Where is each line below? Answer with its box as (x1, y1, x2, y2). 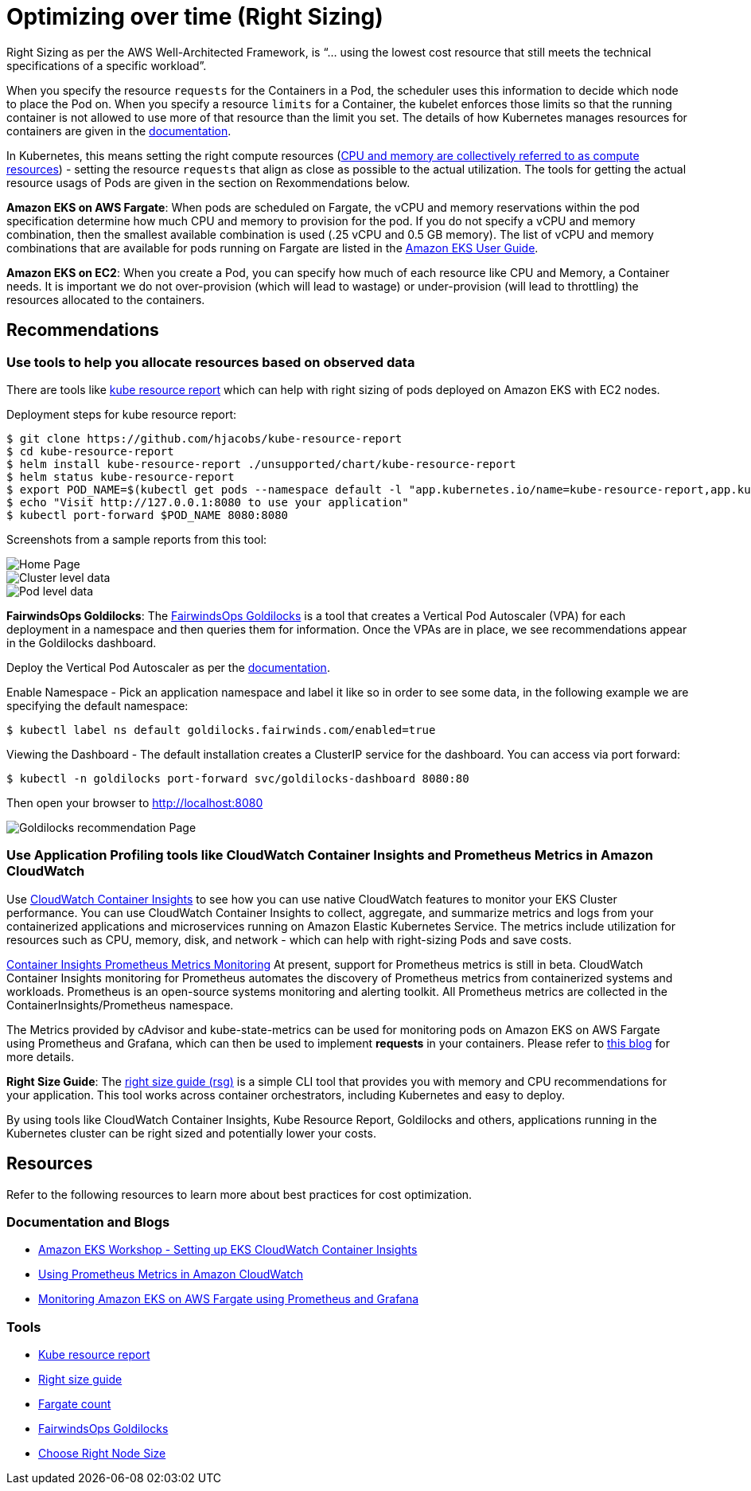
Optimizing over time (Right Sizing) (6, 3, 383, 30)
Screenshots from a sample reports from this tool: (6, 532, 267, 546)
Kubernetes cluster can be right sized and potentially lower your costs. (6, 1126, 376, 1140)
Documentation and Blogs (6, 1213, 170, 1230)
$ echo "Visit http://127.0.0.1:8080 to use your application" (6, 495, 409, 509)
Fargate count (38, 1397, 111, 1411)
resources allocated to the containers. (6, 292, 205, 306)
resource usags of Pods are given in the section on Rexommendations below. (6, 175, 411, 189)
